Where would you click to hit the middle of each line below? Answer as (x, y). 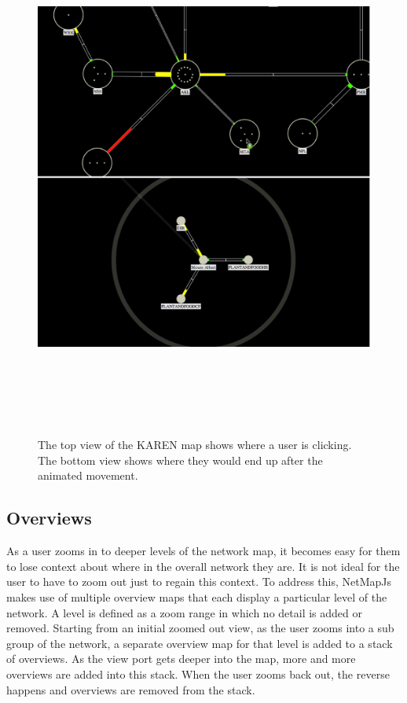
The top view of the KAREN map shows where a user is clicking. (195, 445)
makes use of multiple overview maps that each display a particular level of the (197, 597)
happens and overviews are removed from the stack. (131, 689)
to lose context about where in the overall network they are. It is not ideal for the (203, 566)
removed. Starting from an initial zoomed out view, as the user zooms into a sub (200, 628)
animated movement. (88, 475)
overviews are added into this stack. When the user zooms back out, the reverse (198, 674)
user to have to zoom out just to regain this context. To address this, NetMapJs (199, 582)
